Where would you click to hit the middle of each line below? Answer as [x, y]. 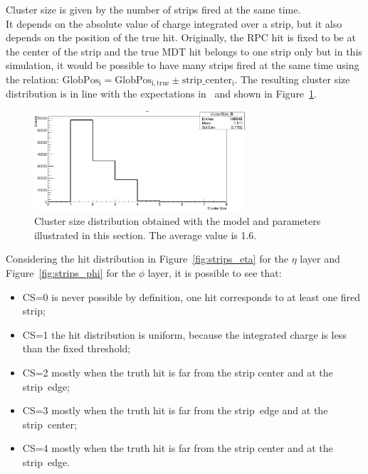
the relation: [32, 79]
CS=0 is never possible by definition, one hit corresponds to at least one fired [191, 296]
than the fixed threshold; [77, 348]
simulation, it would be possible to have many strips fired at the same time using [183, 65]
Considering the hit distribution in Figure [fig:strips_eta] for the [147, 259]
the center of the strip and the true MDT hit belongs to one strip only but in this [184, 51]
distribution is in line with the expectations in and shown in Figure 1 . [161, 94]
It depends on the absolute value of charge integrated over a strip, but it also [174, 23]
